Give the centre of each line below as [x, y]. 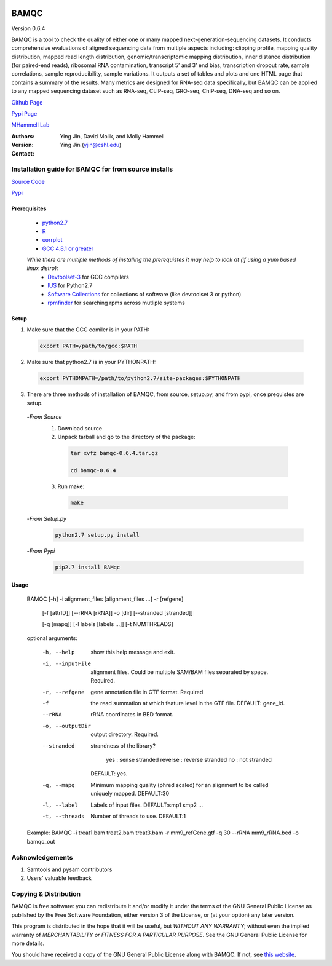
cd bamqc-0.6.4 [93, 470]
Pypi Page [24, 114]
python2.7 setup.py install [97, 535]
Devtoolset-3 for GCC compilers [88, 277]
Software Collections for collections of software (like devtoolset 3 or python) [144, 294]
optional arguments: [52, 638]
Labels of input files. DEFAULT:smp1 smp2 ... [147, 805]
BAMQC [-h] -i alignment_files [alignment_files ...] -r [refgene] [105, 599]
